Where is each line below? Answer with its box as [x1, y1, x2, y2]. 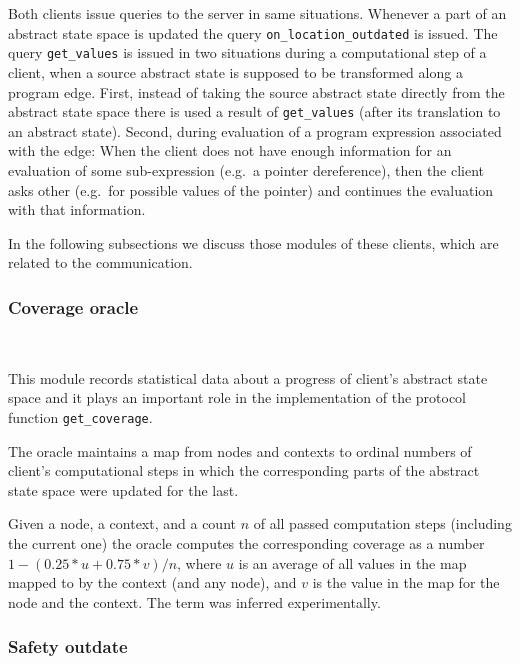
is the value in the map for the [312, 572, 500, 593]
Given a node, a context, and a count [8, 513, 236, 534]
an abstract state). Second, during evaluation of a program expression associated [8, 120, 502, 141]
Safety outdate [8, 634, 128, 659]
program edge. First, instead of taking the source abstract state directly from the [8, 81, 505, 102]
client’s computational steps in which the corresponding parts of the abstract [8, 460, 480, 481]
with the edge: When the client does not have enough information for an [8, 140, 452, 161]
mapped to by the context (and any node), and [8, 572, 297, 593]
